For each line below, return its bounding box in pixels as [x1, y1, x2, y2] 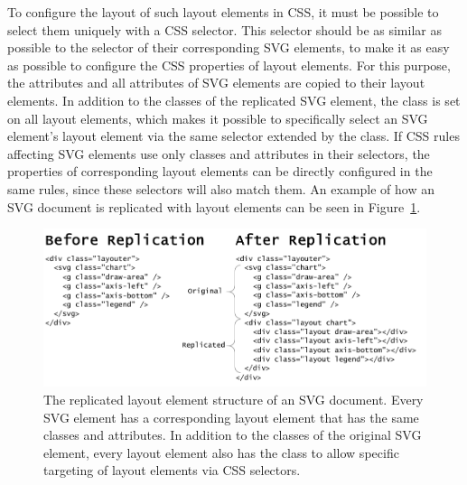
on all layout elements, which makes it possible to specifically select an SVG [7, 108, 428, 127]
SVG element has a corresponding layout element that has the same [43, 407, 419, 426]
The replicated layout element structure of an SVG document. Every [43, 389, 424, 408]
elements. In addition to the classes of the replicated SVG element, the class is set [7, 90, 461, 109]
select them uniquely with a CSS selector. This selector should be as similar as [7, 20, 442, 39]
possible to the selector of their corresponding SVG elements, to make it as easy [7, 38, 450, 57]
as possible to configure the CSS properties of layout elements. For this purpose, [7, 55, 451, 74]
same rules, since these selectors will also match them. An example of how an [7, 179, 435, 198]
